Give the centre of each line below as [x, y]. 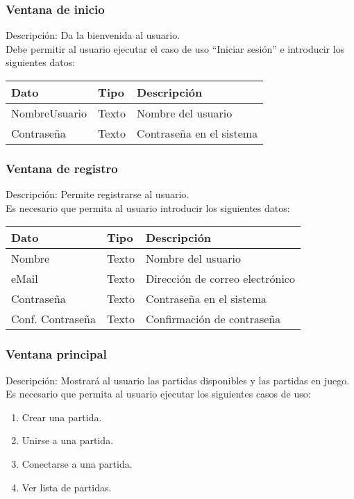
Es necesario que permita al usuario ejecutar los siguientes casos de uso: [158, 394]
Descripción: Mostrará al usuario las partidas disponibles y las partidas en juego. [178, 380]
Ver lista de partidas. [67, 487]
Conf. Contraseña [53, 319]
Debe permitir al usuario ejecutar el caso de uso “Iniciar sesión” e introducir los [175, 48]
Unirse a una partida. [68, 440]
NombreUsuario [49, 113]
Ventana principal [56, 354]
